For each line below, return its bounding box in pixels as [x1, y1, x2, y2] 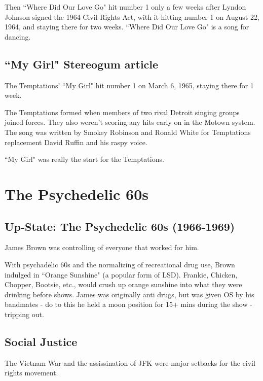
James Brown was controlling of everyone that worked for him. [5, 242, 199, 253]
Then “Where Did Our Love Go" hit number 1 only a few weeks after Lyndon [5, 2, 246, 12]
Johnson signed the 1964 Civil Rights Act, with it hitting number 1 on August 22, [5, 11, 259, 22]
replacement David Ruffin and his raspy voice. [5, 136, 147, 147]
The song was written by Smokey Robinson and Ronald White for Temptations [5, 126, 251, 137]
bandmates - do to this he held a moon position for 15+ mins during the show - [5, 299, 252, 309]
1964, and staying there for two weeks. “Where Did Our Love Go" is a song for [5, 21, 249, 32]
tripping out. [5, 308, 44, 319]
